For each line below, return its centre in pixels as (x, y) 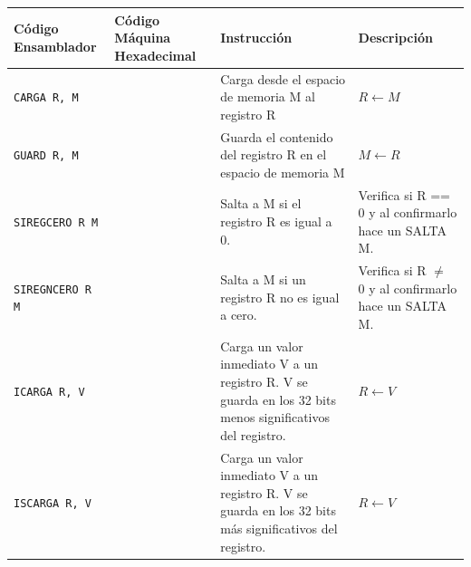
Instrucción (256, 38)
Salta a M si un (263, 279)
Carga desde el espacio (283, 78)
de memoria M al (268, 96)
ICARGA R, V (49, 392)
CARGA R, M (46, 98)
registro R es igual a (276, 221)
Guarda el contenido (277, 136)
